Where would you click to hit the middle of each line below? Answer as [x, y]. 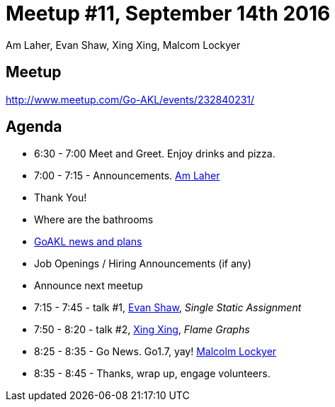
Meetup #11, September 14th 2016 [168, 13]
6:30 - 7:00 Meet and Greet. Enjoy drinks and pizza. [155, 154]
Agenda [34, 127]
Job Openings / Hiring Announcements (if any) [143, 264]
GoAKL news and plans [88, 242]
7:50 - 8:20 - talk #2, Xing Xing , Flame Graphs [142, 330]
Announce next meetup [89, 286]
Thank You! [61, 198]
